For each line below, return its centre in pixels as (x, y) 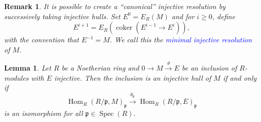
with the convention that (42, 40)
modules (16, 77)
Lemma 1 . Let (28, 68)
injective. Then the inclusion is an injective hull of (133, 77)
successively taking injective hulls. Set (62, 16)
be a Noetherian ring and (100, 68)
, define (223, 16)
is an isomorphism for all (44, 113)
